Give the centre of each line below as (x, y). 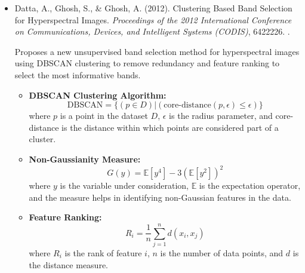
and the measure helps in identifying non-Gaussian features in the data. (160, 197)
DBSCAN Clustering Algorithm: (98, 95)
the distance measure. (68, 264)
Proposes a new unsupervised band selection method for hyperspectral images (157, 51)
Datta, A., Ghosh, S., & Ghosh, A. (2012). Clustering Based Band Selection (153, 8)
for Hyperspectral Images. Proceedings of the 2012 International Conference (153, 19)
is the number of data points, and (222, 252)
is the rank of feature (103, 252)
